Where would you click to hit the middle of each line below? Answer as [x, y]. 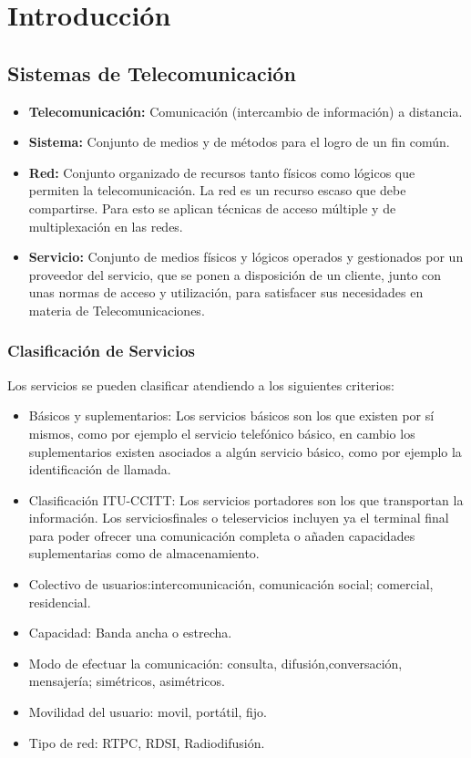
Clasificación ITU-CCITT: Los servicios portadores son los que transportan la [246, 499]
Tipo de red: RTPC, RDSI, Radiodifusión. [147, 742]
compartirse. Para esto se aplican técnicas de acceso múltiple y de [212, 208]
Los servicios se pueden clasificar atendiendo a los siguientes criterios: [201, 384]
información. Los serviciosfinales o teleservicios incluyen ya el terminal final [239, 518]
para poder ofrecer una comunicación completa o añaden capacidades [222, 535]
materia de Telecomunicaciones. [117, 310]
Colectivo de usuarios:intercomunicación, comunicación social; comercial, [231, 584]
